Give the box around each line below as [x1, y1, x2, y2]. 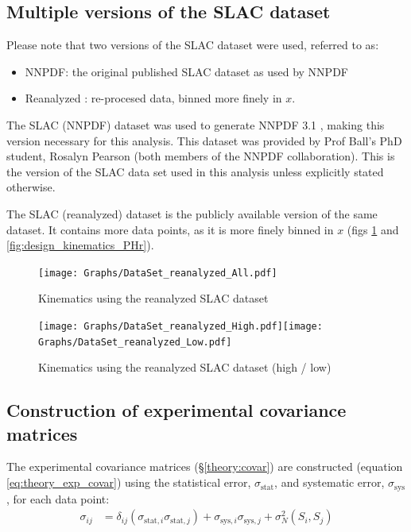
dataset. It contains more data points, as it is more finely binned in [6, 221, 334, 237]
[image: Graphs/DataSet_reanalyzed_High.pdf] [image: [38, 320, 323, 332]
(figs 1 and [347, 221, 399, 237]
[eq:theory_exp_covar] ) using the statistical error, [6, 474, 251, 491]
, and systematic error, [274, 474, 385, 491]
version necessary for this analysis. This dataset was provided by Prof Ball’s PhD [6, 132, 402, 148]
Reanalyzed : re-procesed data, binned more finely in [25, 90, 282, 106]
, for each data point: [6, 490, 110, 507]
